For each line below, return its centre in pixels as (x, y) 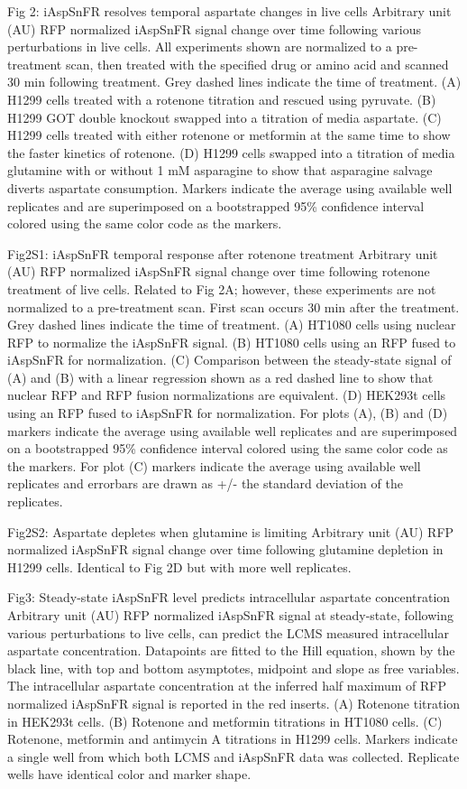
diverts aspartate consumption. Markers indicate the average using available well (230, 187)
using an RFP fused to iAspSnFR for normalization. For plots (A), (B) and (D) (228, 413)
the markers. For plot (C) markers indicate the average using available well (214, 465)
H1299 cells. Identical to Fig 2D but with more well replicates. (179, 566)
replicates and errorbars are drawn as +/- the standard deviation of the (205, 483)
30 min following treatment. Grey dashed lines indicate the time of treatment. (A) (234, 82)
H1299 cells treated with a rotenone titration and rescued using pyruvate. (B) (222, 99)
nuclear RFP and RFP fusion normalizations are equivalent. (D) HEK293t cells (227, 395)
